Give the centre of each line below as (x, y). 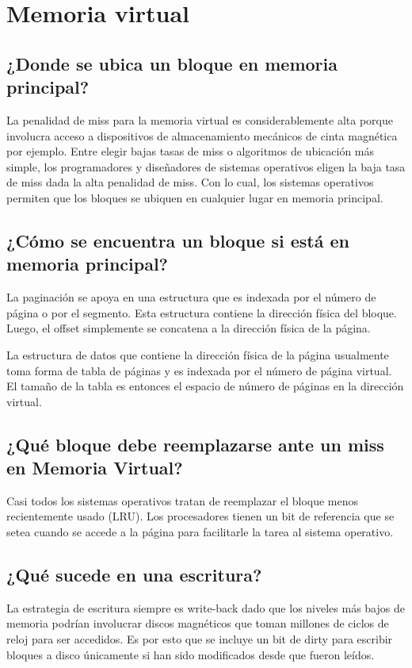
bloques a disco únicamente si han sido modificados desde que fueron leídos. (191, 654)
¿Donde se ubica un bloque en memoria (172, 63)
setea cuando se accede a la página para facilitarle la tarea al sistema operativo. (200, 532)
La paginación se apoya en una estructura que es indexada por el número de (191, 297)
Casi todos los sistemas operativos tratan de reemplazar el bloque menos (183, 500)
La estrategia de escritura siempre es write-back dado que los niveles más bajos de (206, 607)
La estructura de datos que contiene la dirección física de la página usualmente (198, 354)
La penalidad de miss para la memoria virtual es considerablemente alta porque (200, 119)
